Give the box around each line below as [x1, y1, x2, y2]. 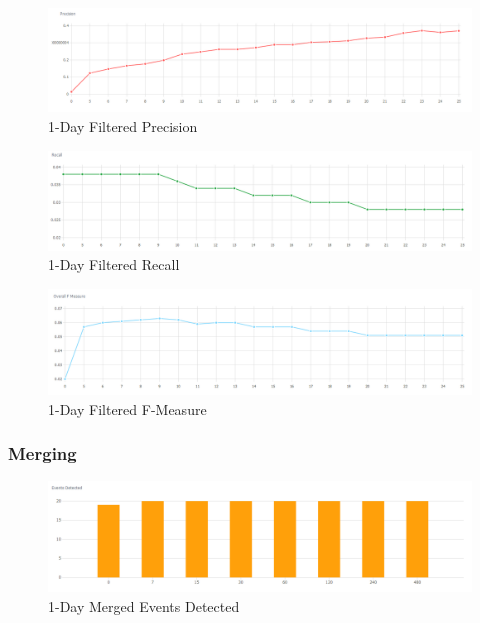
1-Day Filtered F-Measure [48, 398, 207, 419]
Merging [8, 441, 77, 466]
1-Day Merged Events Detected [48, 595, 240, 616]
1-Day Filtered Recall [48, 254, 180, 275]
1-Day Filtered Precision [48, 115, 198, 136]
